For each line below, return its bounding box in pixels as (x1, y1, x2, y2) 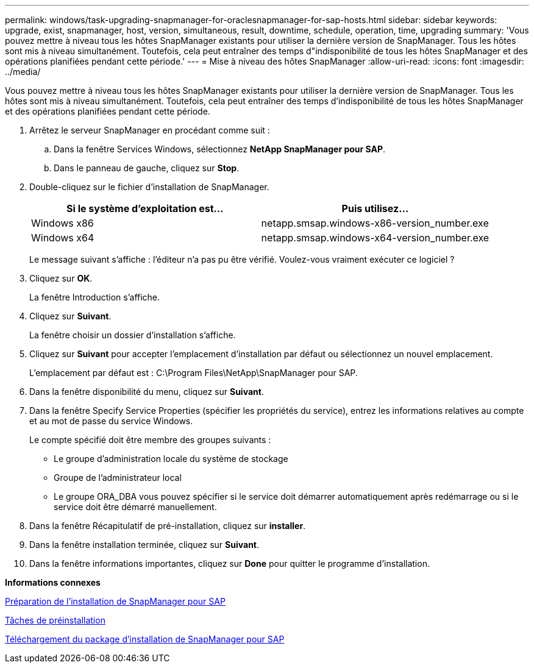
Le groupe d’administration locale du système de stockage (54, 453, 288, 464)
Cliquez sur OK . (29, 273, 93, 283)
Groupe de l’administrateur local (54, 472, 182, 483)
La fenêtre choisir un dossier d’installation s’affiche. (29, 330, 236, 340)
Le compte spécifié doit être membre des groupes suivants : (29, 435, 271, 445)
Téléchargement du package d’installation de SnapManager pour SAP (5, 634, 285, 644)
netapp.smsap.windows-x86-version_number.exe (261, 217, 489, 229)
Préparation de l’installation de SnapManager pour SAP (5, 596, 226, 606)
